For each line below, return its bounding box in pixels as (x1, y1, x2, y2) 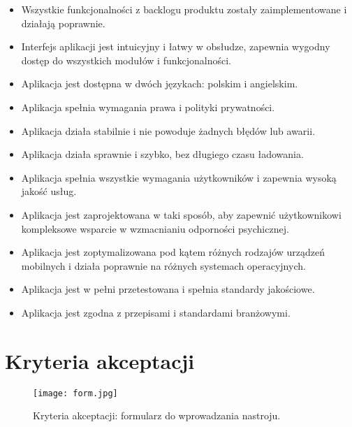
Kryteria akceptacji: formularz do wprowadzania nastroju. (33, 408, 281, 423)
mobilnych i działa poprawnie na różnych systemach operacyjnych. (21, 258, 306, 273)
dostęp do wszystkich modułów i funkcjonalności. (21, 52, 231, 67)
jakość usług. (21, 184, 77, 198)
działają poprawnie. (21, 15, 105, 30)
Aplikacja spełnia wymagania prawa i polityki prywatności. (21, 99, 275, 114)
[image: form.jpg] (33, 388, 118, 398)
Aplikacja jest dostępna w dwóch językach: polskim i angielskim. (21, 76, 298, 91)
